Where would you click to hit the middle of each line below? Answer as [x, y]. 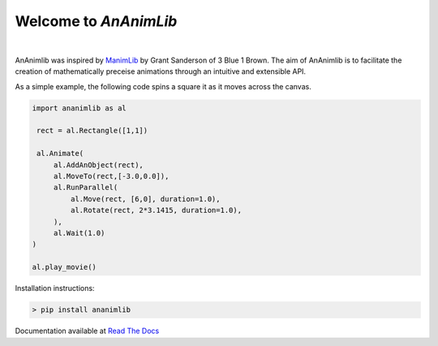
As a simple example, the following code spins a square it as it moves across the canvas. [163, 86]
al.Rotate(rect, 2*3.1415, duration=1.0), [156, 210]
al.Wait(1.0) [79, 233]
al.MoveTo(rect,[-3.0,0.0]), [111, 176]
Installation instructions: [55, 288]
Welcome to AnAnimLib [96, 21]
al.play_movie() [64, 267]
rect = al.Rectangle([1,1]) [92, 131]
